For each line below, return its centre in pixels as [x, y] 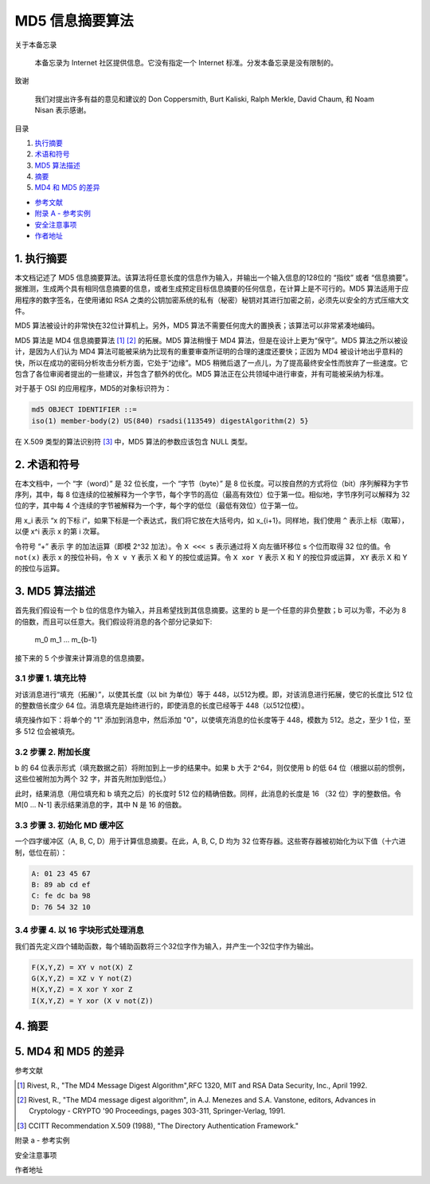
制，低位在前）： [41, 852]
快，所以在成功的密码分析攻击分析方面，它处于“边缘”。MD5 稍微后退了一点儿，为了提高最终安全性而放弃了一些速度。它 [211, 362]
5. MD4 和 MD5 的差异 [70, 1052]
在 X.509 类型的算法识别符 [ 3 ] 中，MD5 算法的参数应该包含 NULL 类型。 [133, 441]
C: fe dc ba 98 [61, 896]
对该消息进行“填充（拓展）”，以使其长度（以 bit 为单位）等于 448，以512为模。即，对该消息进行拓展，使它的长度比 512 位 [214, 694]
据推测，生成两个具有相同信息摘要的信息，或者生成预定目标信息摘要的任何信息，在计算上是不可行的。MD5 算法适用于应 [212, 289]
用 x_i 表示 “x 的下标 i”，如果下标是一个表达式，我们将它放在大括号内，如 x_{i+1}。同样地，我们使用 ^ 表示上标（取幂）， [212, 520]
